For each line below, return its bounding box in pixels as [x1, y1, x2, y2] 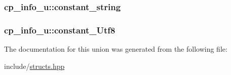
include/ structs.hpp [4, 60, 65, 71]
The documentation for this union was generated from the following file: [4, 44, 227, 54]
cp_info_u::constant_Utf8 [4, 23, 115, 36]
